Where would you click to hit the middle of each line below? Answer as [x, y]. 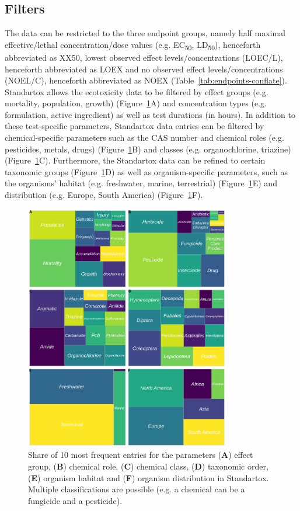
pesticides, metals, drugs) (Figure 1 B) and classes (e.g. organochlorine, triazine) [148, 149]
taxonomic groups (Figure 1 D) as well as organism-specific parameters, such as [146, 171]
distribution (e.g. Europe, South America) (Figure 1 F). [104, 195]
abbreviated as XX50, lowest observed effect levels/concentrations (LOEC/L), [144, 57]
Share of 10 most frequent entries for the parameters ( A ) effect [141, 455]
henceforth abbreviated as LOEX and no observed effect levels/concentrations [144, 69]
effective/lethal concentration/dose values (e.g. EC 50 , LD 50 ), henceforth [133, 45]
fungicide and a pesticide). [75, 500]
